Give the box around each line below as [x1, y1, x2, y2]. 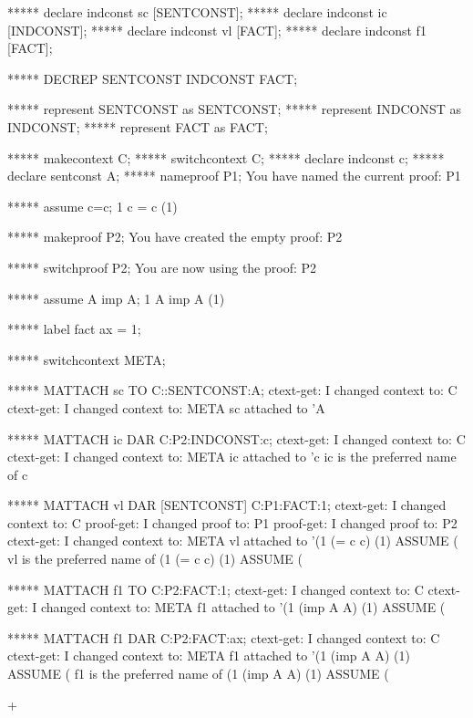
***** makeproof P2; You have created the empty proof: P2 [7, 227, 343, 246]
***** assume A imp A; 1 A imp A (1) [7, 288, 225, 307]
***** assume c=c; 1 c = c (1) [7, 196, 178, 215]
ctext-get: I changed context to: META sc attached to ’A [7, 398, 325, 417]
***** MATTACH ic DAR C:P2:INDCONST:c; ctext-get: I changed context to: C [7, 429, 466, 448]
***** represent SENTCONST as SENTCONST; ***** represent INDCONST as [7, 99, 462, 119]
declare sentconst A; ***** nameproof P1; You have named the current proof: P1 [7, 166, 461, 185]
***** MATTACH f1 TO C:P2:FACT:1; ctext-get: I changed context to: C [7, 579, 424, 598]
